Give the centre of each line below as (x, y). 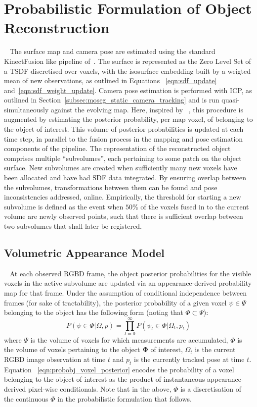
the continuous (26, 398)
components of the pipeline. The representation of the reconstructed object (117, 148)
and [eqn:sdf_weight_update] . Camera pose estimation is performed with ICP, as (128, 90)
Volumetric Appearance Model (84, 252)
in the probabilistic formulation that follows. (125, 398)
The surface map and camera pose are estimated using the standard (112, 51)
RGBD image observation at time (55, 359)
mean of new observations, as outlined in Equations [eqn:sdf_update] (110, 80)
